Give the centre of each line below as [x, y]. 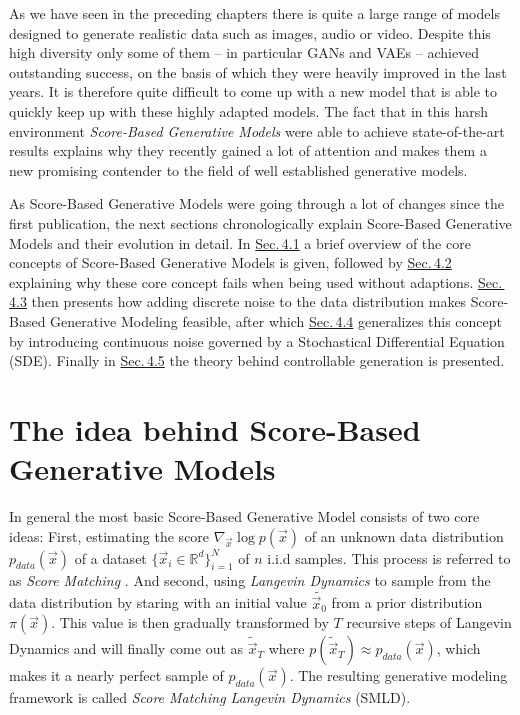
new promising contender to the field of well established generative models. [238, 169]
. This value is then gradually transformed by [190, 622]
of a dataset [110, 557]
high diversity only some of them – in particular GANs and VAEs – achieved [244, 52]
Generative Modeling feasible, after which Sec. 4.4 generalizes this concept [276, 320]
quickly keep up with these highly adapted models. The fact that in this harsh [249, 110]
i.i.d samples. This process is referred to [389, 557]
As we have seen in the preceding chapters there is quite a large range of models [254, 13]
